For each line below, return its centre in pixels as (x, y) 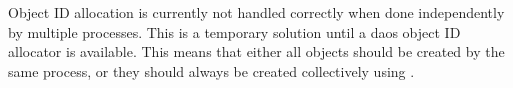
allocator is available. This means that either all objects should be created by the (256, 51)
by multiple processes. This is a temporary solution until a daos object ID (234, 31)
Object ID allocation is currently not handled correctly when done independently (256, 12)
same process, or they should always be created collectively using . (211, 70)
